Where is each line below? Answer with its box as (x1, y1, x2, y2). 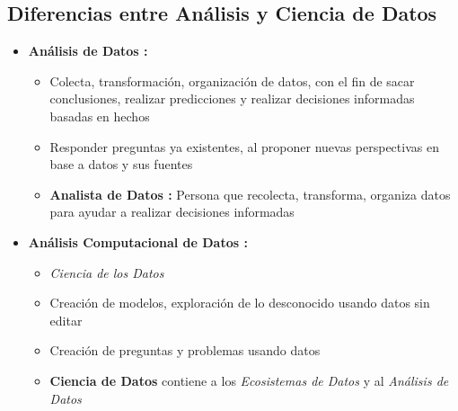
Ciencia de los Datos (49, 263, 164, 281)
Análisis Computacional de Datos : (28, 232, 248, 251)
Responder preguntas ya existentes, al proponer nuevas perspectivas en (49, 137, 439, 156)
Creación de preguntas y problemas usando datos (49, 341, 321, 360)
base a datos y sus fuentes (49, 155, 193, 174)
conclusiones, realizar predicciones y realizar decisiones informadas (49, 89, 415, 108)
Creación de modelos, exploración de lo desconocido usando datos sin (49, 293, 430, 312)
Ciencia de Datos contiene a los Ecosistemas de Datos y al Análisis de (49, 371, 449, 389)
